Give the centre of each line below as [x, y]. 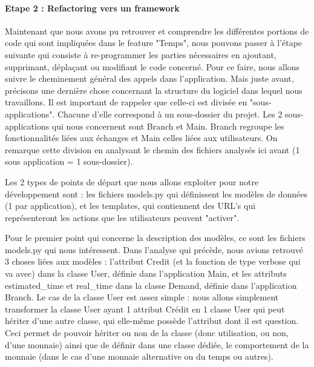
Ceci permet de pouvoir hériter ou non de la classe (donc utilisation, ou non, [147, 333]
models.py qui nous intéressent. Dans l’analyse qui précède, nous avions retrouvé [154, 249]
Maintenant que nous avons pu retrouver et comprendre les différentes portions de [157, 31]
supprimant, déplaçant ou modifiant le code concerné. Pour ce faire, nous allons [152, 66]
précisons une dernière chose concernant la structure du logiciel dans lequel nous [154, 90]
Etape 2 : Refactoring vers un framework [92, 8]
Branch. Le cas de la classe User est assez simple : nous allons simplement [142, 297]
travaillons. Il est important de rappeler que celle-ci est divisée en [126, 102]
